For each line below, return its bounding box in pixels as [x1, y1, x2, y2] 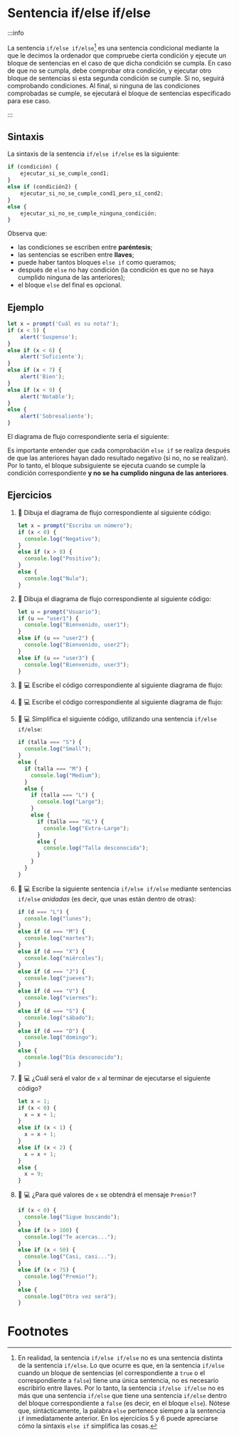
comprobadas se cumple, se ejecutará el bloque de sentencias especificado [7, 89, 231, 97]
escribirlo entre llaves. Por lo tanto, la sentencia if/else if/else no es [17, 1384, 225, 1392]
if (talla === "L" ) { [31, 792, 95, 799]
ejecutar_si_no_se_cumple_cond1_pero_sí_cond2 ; [20, 190, 164, 197]
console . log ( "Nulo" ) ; [24, 575, 89, 582]
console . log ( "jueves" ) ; [24, 975, 95, 982]
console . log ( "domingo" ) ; [24, 1034, 98, 1041]
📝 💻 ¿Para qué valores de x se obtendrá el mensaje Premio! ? [17, 1190, 197, 1199]
